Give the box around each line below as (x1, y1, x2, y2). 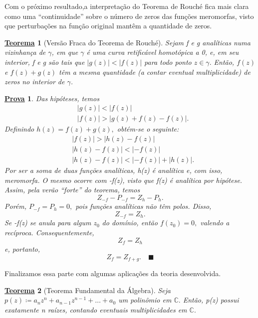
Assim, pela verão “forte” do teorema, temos (4, 184, 140, 195)
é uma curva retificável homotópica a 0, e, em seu (86, 47, 239, 57)
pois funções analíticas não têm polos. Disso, (75, 201, 212, 211)
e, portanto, (4, 244, 40, 254)
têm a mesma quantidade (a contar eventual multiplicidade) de (59, 66, 251, 77)
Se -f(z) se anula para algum (4, 217, 91, 228)
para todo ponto (144, 56, 192, 67)
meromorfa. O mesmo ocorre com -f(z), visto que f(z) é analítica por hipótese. (4, 174, 243, 185)
